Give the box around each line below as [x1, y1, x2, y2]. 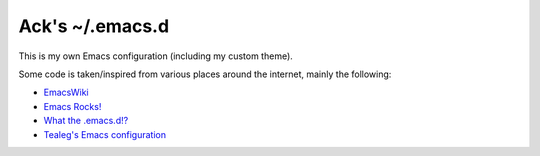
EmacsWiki [43, 86, 89, 99]
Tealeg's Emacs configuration [43, 128, 167, 140]
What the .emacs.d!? [43, 115, 129, 127]
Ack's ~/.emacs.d [18, 15, 170, 37]
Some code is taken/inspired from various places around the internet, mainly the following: [18, 68, 392, 80]
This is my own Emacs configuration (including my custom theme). [18, 50, 294, 62]
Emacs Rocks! [43, 100, 102, 112]
